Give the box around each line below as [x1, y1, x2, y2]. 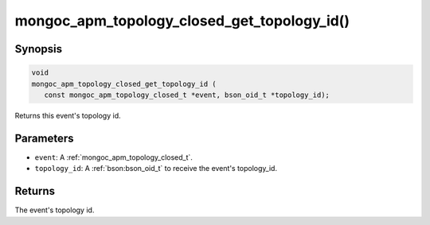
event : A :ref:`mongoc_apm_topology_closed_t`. [34, 152, 193, 162]
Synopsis [14, 42, 63, 56]
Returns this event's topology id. [14, 111, 121, 120]
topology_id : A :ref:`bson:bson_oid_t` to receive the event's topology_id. [34, 164, 278, 173]
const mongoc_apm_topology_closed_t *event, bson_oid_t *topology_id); [44, 90, 330, 99]
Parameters [14, 131, 74, 145]
